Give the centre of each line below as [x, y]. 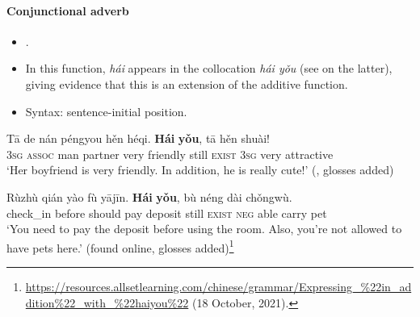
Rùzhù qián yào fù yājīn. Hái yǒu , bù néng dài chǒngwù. [149, 196]
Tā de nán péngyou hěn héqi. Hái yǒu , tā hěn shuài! [138, 138]
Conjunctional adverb [68, 10]
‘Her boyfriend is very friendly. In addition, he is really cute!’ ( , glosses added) [200, 170]
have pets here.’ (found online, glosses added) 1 [120, 246]
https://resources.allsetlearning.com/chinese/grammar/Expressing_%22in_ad [218, 286]
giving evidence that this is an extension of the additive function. [187, 83]
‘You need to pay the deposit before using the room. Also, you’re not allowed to [204, 229]
